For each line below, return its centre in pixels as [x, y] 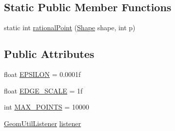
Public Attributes [49, 54]
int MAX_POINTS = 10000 [47, 107]
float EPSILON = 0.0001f [42, 74]
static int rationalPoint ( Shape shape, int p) [70, 28]
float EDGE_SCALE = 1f [43, 90]
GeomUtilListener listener [43, 123]
